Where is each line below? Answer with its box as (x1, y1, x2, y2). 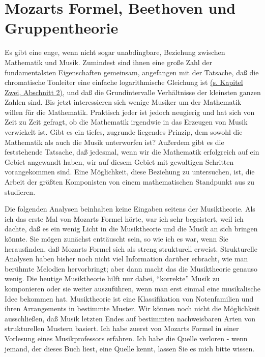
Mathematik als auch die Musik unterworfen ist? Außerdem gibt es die (5, 136, 224, 147)
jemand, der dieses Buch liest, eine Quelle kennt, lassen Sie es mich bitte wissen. (5, 343, 255, 353)
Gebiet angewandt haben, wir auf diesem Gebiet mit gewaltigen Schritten (5, 156, 234, 167)
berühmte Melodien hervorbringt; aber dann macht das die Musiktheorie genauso (5, 263, 258, 274)
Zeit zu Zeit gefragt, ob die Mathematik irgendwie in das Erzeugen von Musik (5, 116, 248, 127)
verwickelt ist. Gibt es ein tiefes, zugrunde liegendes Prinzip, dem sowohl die (5, 127, 243, 137)
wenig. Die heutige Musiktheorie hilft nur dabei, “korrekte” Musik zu (5, 273, 220, 284)
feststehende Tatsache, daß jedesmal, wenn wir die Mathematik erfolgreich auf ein (5, 146, 259, 157)
